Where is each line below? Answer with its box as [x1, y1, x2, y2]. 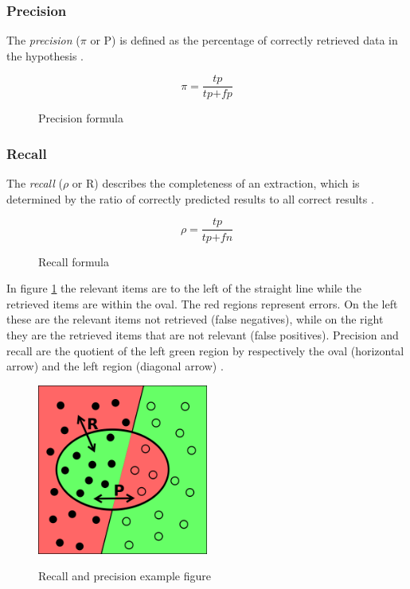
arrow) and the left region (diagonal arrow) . [6, 358, 224, 374]
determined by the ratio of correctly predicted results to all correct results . [6, 190, 374, 207]
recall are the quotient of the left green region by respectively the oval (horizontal [6, 342, 404, 358]
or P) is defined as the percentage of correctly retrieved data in [90, 32, 398, 48]
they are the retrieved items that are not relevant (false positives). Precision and [6, 326, 399, 343]
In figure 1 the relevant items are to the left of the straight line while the [6, 280, 361, 296]
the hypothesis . [6, 47, 84, 64]
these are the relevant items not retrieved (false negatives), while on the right [6, 311, 384, 327]
